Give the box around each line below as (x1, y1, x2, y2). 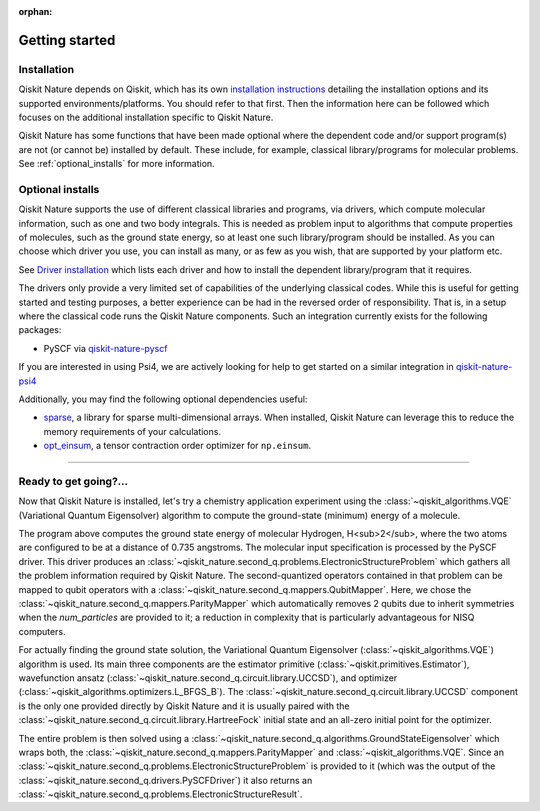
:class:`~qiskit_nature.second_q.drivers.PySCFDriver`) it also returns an (18, 774, 313, 786)
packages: (18, 324, 62, 336)
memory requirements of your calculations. (43, 425, 222, 437)
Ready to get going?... (18, 474, 129, 488)
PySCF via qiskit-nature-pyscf (43, 342, 168, 354)
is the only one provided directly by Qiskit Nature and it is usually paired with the (18, 700, 350, 712)
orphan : (18, 6, 53, 17)
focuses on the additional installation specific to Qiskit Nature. (18, 111, 274, 123)
